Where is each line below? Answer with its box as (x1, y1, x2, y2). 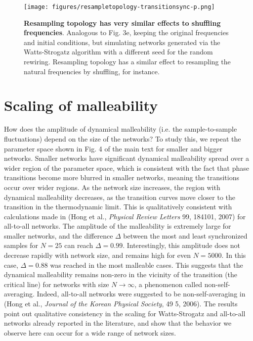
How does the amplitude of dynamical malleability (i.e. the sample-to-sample (4, 124, 237, 134)
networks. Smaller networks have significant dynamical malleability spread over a (4, 153, 249, 163)
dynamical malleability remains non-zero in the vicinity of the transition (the (4, 269, 238, 280)
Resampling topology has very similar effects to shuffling (24, 17, 221, 28)
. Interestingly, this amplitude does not (123, 240, 241, 250)
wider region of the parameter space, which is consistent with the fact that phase (4, 162, 249, 173)
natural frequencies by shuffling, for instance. (24, 66, 160, 76)
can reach (64, 240, 93, 250)
